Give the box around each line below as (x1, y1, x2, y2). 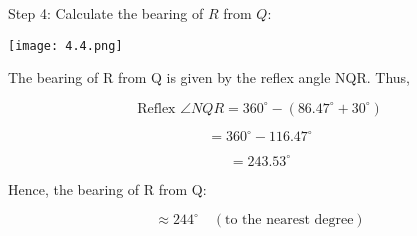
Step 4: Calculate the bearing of (8, 3, 204, 23)
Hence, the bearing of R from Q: (8, 178, 207, 199)
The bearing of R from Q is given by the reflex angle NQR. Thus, (8, 67, 410, 88)
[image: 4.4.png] (8, 38, 123, 53)
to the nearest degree (224, 213, 354, 228)
